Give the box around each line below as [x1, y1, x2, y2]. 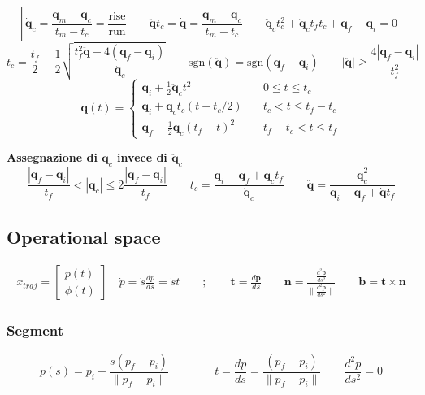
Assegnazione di [7, 149, 98, 166]
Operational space [7, 224, 161, 249]
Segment [7, 320, 64, 341]
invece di [117, 149, 167, 166]
